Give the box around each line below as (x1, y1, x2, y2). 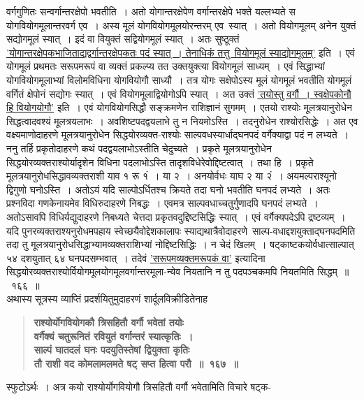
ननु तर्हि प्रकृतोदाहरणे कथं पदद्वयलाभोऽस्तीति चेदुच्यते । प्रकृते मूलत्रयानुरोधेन (6, 140, 272, 155)
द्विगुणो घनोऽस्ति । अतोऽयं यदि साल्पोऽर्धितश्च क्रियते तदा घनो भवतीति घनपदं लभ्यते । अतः (6, 182, 330, 196)
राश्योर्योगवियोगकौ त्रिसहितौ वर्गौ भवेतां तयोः (34, 315, 184, 330)
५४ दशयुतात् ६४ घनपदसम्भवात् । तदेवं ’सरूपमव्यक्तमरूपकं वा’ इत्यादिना (6, 250, 265, 265)
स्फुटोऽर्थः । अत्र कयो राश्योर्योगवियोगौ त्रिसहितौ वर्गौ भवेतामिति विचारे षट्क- (6, 379, 272, 394)
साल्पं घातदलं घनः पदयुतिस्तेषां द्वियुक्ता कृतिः (34, 342, 190, 357)
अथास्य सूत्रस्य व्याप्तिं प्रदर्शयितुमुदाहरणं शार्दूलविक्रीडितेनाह (6, 291, 208, 306)
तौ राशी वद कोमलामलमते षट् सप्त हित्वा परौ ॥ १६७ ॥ (34, 356, 238, 370)
